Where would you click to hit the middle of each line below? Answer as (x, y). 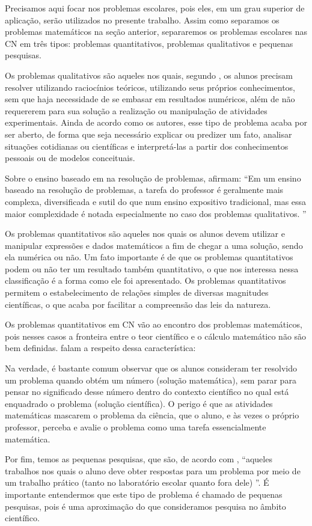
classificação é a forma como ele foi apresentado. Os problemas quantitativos (145, 280)
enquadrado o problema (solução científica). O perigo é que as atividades (139, 403)
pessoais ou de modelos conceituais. (70, 158)
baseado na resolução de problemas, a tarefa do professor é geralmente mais (144, 190)
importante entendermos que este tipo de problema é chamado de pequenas (144, 494)
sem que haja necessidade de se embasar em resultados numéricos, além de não (150, 99)
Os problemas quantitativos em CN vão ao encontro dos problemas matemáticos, (154, 324)
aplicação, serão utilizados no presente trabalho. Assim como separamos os (142, 20)
